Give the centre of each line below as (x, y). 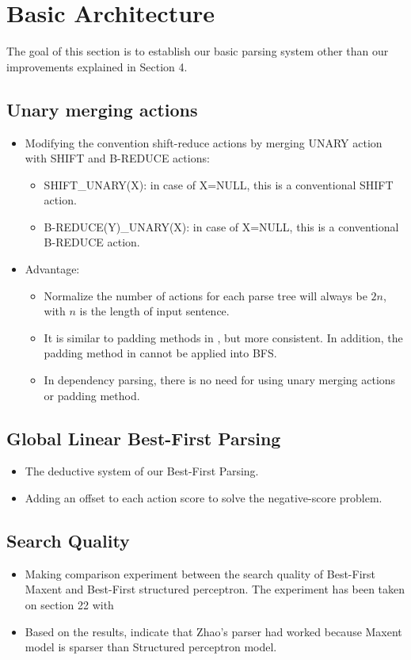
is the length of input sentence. (154, 311)
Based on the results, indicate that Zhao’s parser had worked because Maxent (213, 631)
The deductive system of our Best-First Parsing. (142, 471)
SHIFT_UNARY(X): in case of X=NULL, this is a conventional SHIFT (219, 184)
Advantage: (52, 269)
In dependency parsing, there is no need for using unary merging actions (220, 380)
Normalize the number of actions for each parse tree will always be (205, 295)
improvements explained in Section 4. (97, 66)
